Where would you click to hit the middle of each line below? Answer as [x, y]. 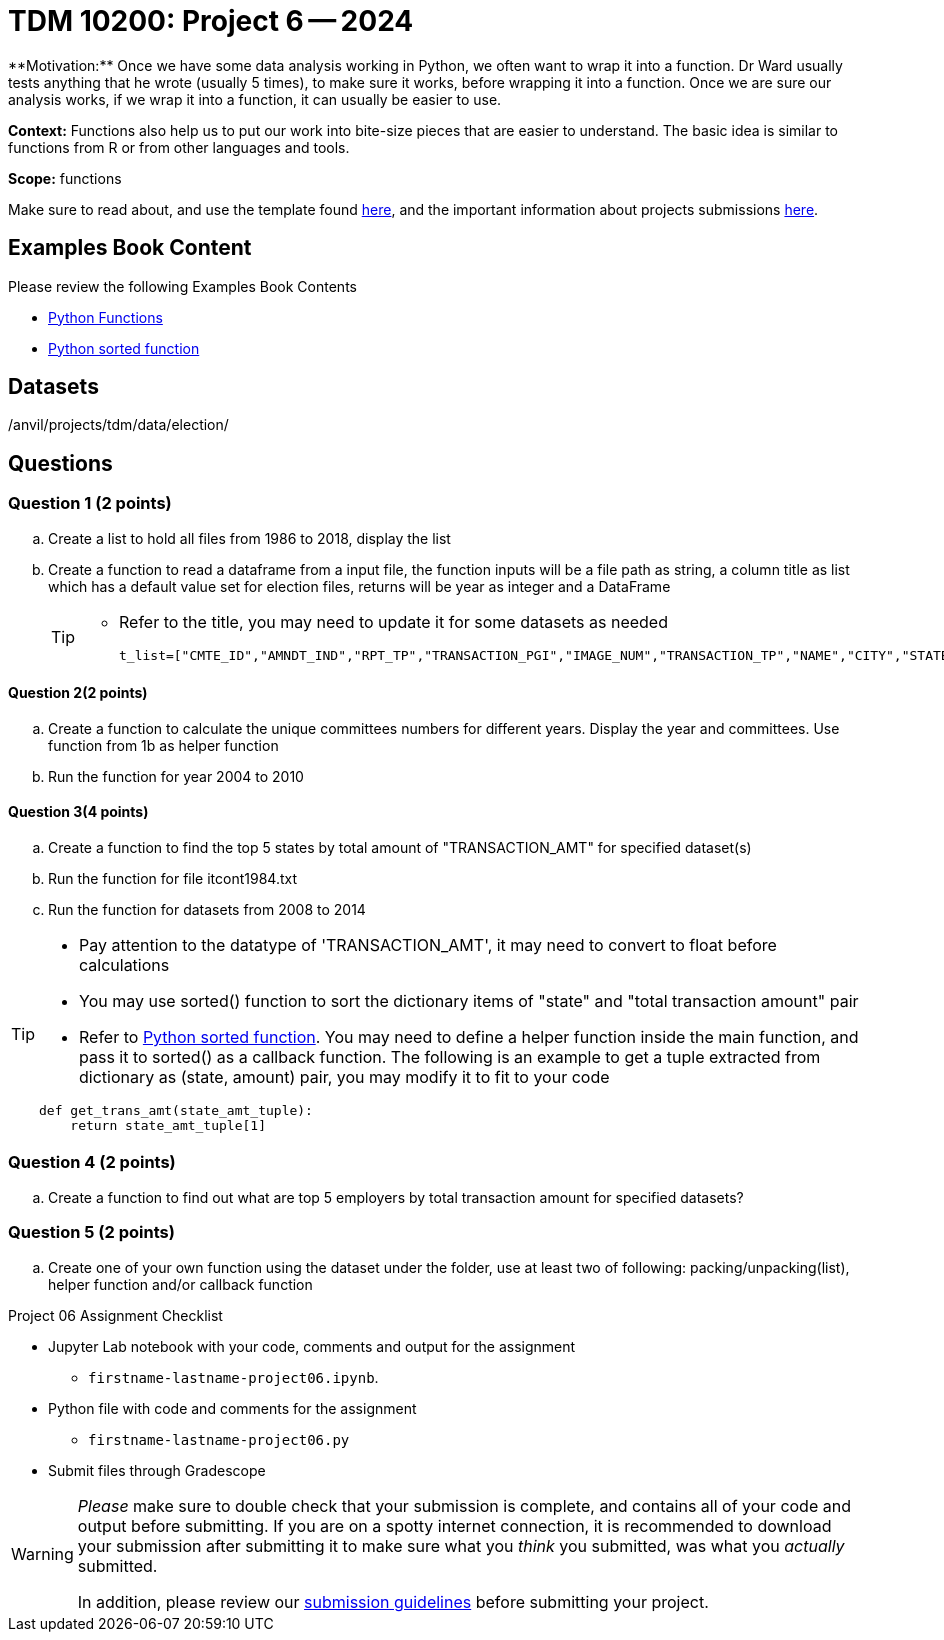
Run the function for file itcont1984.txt [172, 879]
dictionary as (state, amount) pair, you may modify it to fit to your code [344, 1077]
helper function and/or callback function [180, 1284]
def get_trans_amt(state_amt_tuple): [176, 1111]
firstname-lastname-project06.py [219, 1439]
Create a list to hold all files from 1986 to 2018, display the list [249, 538]
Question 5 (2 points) [91, 1232]
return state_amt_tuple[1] [168, 1126]
